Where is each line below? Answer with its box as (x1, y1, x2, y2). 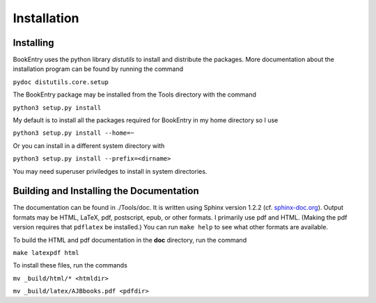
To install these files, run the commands (13, 261, 128, 270)
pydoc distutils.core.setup (13, 78, 109, 86)
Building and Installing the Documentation (13, 185, 200, 197)
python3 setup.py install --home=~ (13, 129, 135, 137)
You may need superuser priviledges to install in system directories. (13, 167, 207, 175)
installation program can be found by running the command (13, 65, 184, 73)
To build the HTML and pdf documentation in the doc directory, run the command (13, 236, 247, 244)
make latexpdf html (13, 249, 79, 257)
